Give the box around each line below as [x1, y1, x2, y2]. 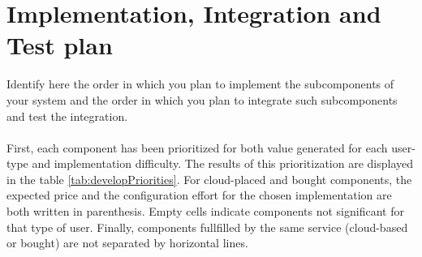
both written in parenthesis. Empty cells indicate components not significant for [6, 203, 404, 220]
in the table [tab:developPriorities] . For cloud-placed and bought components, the [6, 170, 412, 187]
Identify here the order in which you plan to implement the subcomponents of [6, 75, 394, 92]
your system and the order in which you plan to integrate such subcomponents [6, 91, 398, 108]
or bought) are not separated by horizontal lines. [6, 234, 248, 251]
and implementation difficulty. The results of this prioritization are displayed [32, 155, 414, 172]
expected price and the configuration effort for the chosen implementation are [6, 186, 392, 203]
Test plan [6, 28, 113, 62]
